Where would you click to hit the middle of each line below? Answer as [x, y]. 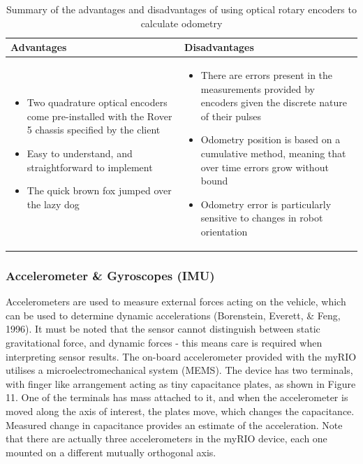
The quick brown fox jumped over [99, 190]
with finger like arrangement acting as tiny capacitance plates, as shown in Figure [181, 383]
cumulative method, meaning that [273, 153]
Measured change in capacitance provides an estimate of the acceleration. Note [174, 425]
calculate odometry [181, 23]
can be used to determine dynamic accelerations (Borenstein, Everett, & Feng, [173, 315]
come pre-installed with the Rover [99, 116]
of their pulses [231, 116]
